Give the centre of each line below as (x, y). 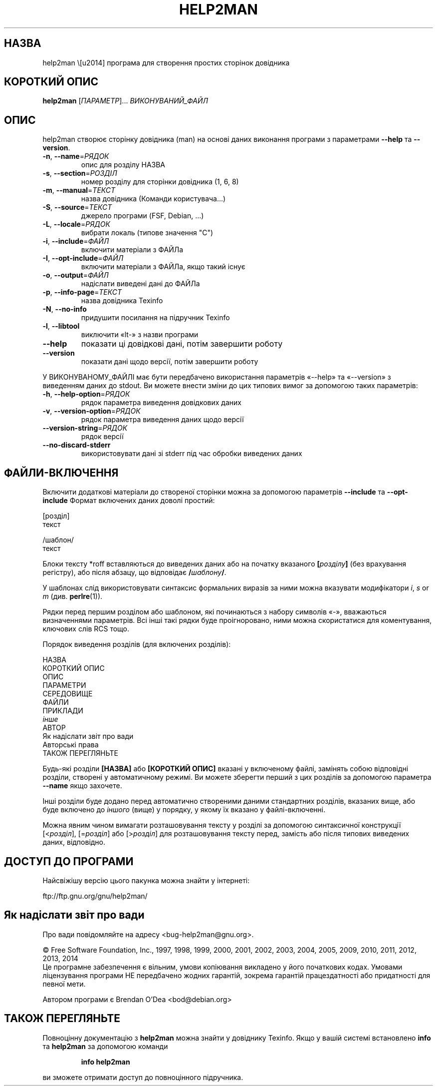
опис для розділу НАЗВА (123, 165)
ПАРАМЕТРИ (64, 685)
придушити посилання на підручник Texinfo (155, 318)
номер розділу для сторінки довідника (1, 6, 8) (160, 182)
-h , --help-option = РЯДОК (86, 394)
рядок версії (102, 437)
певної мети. (64, 984)
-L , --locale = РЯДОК (76, 224)
